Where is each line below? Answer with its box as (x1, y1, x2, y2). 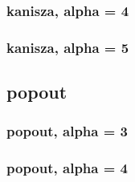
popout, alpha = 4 (6, 158, 128, 178)
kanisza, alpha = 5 (6, 37, 129, 57)
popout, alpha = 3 (6, 121, 128, 141)
